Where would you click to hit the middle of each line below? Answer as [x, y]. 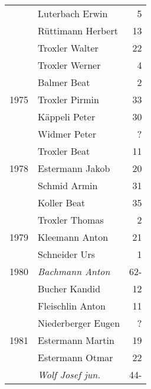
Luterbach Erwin [73, 13]
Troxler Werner [69, 65]
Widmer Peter [67, 134]
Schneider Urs [67, 254]
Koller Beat [62, 203]
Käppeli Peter [67, 117]
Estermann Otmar [75, 357]
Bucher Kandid [69, 288]
